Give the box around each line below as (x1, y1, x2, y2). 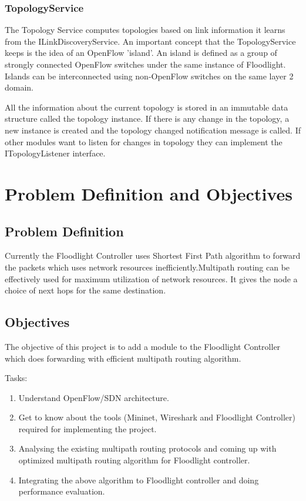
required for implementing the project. (18, 422, 157, 435)
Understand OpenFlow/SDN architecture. (18, 391, 169, 403)
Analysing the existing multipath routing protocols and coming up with (18, 442, 277, 455)
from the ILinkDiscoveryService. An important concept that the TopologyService (5, 35, 296, 47)
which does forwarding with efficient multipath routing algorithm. (5, 352, 241, 364)
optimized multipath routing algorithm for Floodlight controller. (18, 454, 250, 466)
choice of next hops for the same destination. (5, 284, 166, 296)
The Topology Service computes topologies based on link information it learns (5, 24, 285, 36)
